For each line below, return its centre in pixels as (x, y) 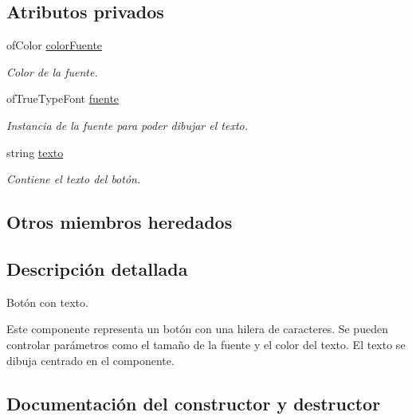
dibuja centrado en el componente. (90, 360)
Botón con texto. (47, 302)
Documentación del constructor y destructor (194, 403)
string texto (35, 152)
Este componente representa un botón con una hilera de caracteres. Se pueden (197, 329)
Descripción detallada (97, 268)
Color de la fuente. (52, 71)
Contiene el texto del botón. (74, 179)
